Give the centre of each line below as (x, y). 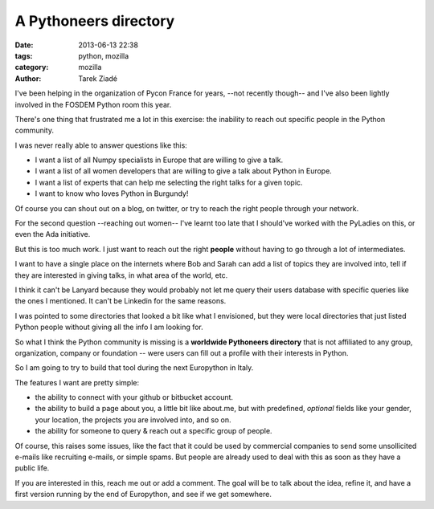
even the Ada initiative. (53, 234)
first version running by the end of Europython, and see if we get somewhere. (143, 495)
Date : (24, 45)
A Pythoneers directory (95, 21)
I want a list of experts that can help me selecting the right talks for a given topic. (169, 182)
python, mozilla (104, 55)
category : (32, 67)
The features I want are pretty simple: (77, 382)
